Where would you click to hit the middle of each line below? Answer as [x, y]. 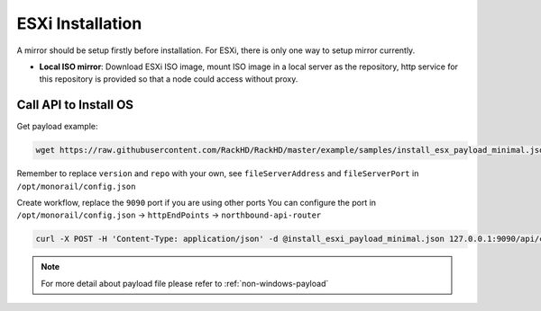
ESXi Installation [79, 23]
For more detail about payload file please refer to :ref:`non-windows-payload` [185, 283]
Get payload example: [57, 127]
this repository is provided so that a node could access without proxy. [169, 79]
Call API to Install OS [75, 105]
